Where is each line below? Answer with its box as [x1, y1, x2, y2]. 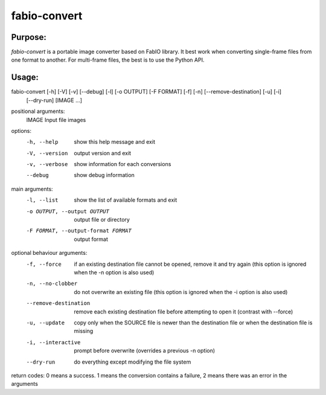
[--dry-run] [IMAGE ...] [26, 97, 83, 104]
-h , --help [26, 139, 59, 146]
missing [74, 327, 94, 335]
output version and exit [74, 149, 132, 156]
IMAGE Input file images [26, 116, 86, 123]
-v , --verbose [26, 161, 68, 168]
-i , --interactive [26, 339, 81, 345]
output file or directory [74, 216, 130, 223]
